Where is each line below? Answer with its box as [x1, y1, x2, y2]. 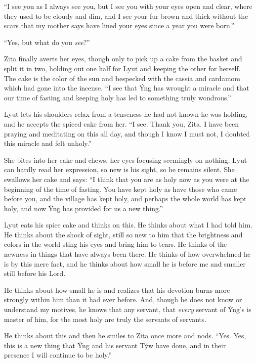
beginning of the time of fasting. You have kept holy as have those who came [4, 183, 237, 194]
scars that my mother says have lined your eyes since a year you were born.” [4, 20, 235, 31]
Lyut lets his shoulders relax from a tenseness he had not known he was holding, [4, 109, 248, 119]
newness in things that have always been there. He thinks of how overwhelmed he [4, 249, 251, 259]
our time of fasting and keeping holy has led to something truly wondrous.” [4, 92, 231, 102]
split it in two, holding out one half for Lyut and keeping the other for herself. [4, 63, 241, 73]
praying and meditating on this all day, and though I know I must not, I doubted [4, 128, 250, 138]
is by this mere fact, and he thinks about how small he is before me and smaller [4, 258, 246, 269]
